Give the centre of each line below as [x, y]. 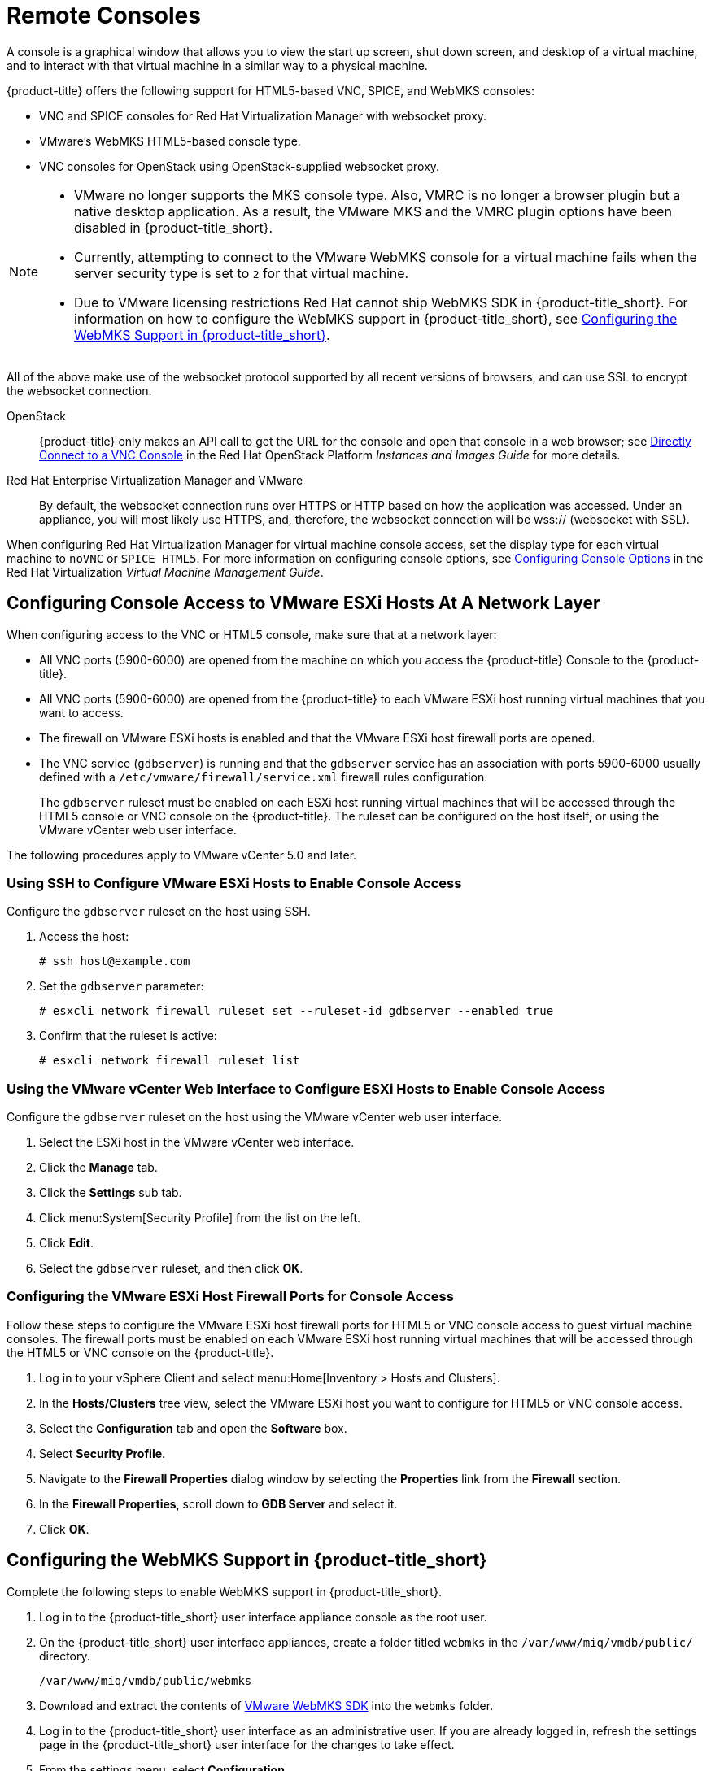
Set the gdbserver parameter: [122, 986]
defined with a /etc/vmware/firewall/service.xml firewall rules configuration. [264, 777]
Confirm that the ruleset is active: [128, 1036]
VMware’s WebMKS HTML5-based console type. [170, 141]
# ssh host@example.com [115, 962]
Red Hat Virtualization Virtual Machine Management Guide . [165, 572]
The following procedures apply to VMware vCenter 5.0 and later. [182, 855]
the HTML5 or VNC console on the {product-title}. [140, 1352]
